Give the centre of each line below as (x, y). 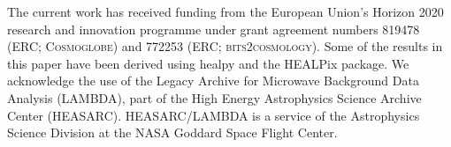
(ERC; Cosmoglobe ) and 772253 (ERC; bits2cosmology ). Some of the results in (225, 46)
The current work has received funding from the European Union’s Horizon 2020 (225, 11)
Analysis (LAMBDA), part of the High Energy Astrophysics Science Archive (214, 97)
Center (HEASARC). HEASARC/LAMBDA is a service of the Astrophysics (214, 115)
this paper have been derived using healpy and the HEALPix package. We (208, 63)
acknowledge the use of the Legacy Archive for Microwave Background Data (213, 81)
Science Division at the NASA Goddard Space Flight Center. (172, 132)
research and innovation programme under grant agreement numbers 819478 (214, 29)
